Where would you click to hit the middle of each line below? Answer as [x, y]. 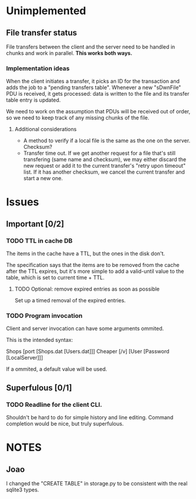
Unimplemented [46, 11]
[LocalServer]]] [24, 358]
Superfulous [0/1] [39, 388]
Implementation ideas [38, 68]
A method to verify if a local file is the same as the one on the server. [107, 141]
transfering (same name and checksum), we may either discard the [105, 159]
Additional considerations [46, 129]
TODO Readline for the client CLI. [54, 405]
